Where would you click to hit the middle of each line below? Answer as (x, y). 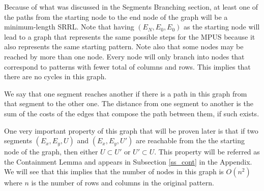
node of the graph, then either (51, 152)
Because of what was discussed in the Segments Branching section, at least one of (131, 7)
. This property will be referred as (207, 152)
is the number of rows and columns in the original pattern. (123, 183)
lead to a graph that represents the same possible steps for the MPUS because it (130, 36)
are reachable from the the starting (190, 140)
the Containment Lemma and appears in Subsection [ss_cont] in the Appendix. (128, 161)
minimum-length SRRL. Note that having (69, 27)
